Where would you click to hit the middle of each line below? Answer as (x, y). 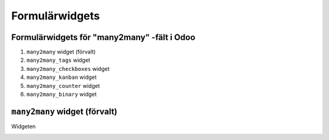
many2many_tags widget (58, 60)
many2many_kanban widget (62, 77)
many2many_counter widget (63, 85)
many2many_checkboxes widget (68, 68)
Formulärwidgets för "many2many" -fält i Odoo (103, 37)
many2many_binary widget (62, 95)
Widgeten (23, 126)
